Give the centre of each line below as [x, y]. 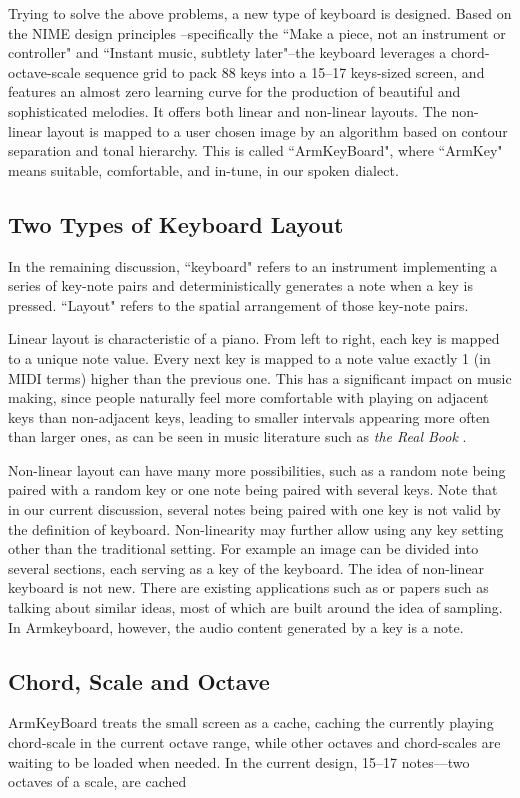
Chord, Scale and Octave [139, 680]
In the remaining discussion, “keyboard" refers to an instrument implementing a [253, 265]
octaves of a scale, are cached [97, 781]
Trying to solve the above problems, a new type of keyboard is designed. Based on [260, 13]
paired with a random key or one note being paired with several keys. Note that [253, 489]
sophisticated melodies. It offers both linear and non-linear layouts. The [227, 110]
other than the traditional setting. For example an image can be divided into [243, 548]
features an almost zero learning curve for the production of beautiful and [234, 91]
